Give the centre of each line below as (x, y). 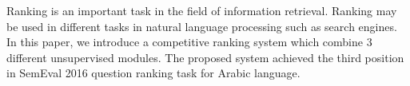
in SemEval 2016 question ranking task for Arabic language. (153, 73)
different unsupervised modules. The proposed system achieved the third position (205, 57)
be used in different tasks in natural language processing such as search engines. (202, 26)
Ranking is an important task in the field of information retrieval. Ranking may (202, 10)
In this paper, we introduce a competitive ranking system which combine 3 (189, 42)
